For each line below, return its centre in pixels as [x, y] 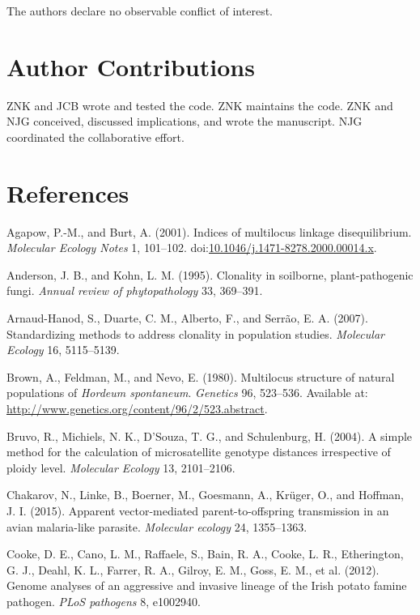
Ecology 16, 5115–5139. [63, 350]
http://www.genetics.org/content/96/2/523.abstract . [137, 408]
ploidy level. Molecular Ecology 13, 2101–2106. [121, 467]
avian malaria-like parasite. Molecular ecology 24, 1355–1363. [157, 526]
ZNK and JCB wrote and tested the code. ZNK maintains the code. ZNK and [200, 105]
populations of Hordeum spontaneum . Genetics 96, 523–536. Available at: [187, 393]
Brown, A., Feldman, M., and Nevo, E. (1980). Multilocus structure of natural [201, 376]
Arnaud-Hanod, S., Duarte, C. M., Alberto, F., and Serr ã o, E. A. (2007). [187, 318]
